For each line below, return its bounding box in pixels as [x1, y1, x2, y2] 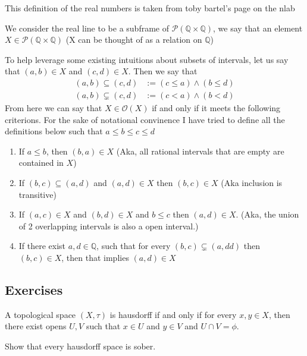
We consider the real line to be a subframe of [5, 21, 169, 34]
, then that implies [61, 251, 129, 263]
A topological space [5, 308, 76, 320]
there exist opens [5, 320, 67, 332]
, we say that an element [213, 21, 303, 34]
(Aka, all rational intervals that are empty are [116, 144, 284, 157]
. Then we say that [128, 65, 198, 77]
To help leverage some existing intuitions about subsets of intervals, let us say [5, 53, 289, 65]
